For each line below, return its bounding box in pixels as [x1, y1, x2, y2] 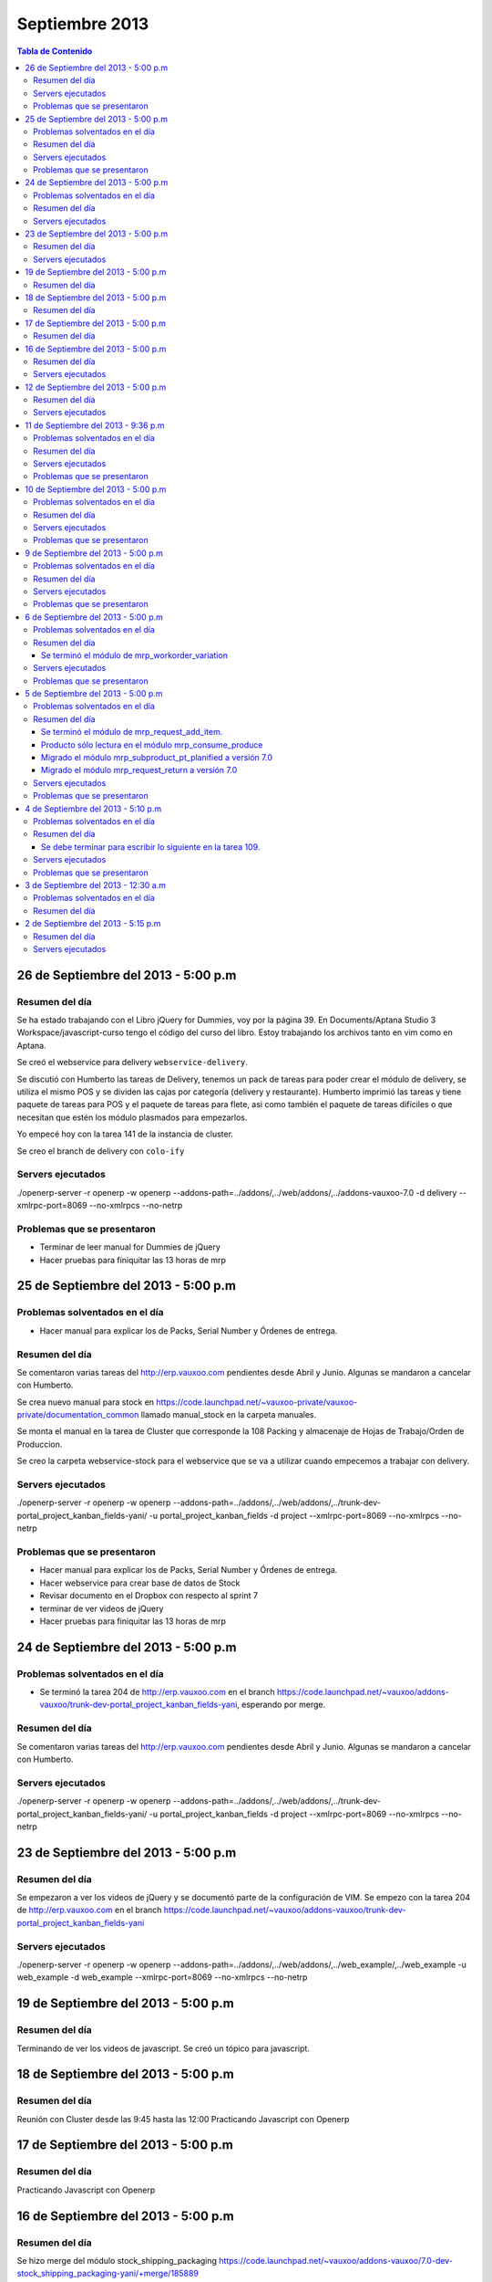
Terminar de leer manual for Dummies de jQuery [39, 1241, 220, 1252]
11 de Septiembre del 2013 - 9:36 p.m [25, 420, 165, 431]
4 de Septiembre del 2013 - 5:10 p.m [25, 803, 162, 814]
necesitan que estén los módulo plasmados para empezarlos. [16, 1112, 248, 1123]
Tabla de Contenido [16, 46, 93, 57]
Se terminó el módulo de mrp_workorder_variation [41, 649, 228, 661]
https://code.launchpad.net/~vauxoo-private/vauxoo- [156, 1397, 358, 1408]
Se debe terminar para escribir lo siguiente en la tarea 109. [41, 841, 261, 853]
